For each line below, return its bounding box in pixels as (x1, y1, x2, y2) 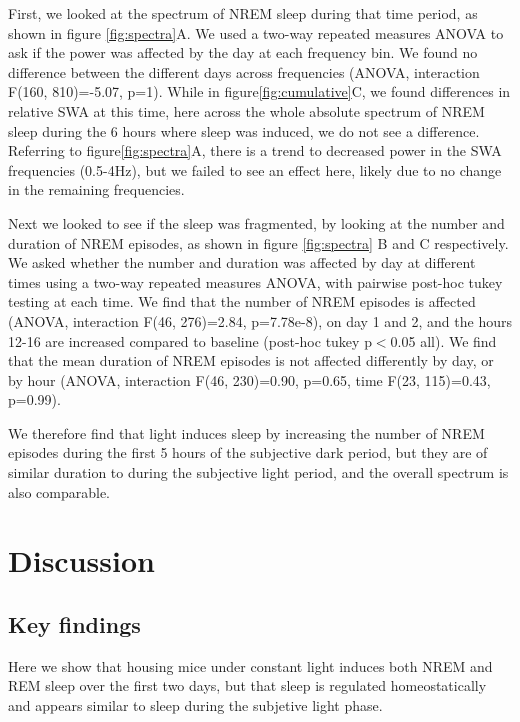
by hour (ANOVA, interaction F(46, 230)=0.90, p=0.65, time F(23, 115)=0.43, (8, 369, 491, 390)
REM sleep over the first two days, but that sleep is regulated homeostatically (8, 675, 487, 696)
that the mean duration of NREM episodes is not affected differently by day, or (8, 350, 494, 371)
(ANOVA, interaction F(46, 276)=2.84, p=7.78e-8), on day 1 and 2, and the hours (8, 310, 512, 331)
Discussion (8, 540, 155, 581)
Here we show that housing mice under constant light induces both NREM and (8, 655, 493, 676)
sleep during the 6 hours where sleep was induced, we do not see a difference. (8, 120, 480, 141)
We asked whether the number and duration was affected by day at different (8, 252, 476, 273)
